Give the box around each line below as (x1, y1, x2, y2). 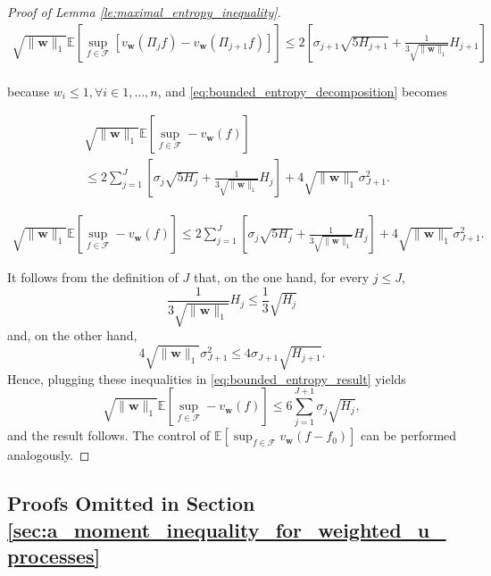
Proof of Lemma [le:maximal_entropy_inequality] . (7, 3, 281, 21)
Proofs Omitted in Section (7, 489, 255, 517)
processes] (7, 542, 101, 570)
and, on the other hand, (7, 326, 137, 345)
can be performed (361, 426, 457, 445)
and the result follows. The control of (7, 426, 211, 445)
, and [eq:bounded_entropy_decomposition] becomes (157, 81, 447, 100)
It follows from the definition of (7, 268, 179, 287)
